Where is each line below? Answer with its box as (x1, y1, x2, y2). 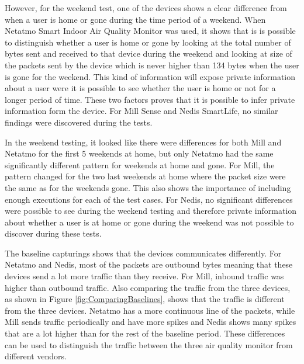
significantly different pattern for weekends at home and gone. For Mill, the (5, 158, 275, 171)
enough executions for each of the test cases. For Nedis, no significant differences (5, 193, 293, 205)
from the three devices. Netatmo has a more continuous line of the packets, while (5, 304, 295, 316)
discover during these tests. (5, 227, 102, 240)
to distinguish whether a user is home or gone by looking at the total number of (5, 36, 291, 48)
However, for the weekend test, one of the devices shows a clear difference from (5, 2, 287, 13)
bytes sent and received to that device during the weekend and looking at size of (5, 47, 292, 60)
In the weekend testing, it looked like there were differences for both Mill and (5, 136, 282, 148)
